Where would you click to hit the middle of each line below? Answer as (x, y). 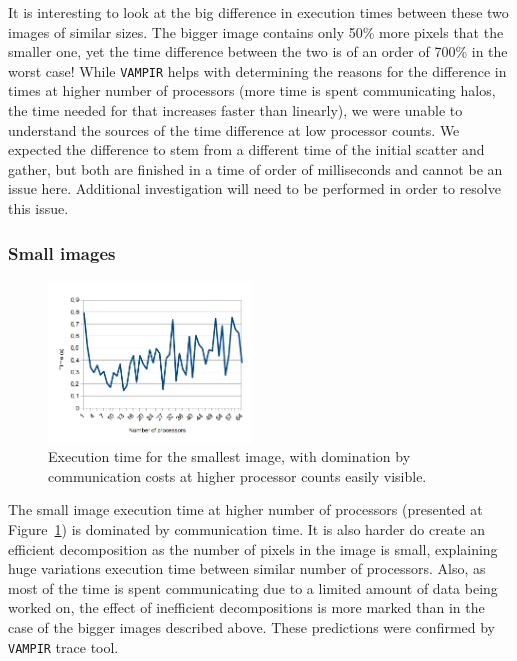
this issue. (38, 208)
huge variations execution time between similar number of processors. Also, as (247, 568)
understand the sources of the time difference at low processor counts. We (234, 129)
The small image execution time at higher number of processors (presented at (245, 509)
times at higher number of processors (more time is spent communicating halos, (252, 90)
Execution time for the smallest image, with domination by (229, 456)
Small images (62, 252)
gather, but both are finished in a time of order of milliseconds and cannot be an (255, 168)
